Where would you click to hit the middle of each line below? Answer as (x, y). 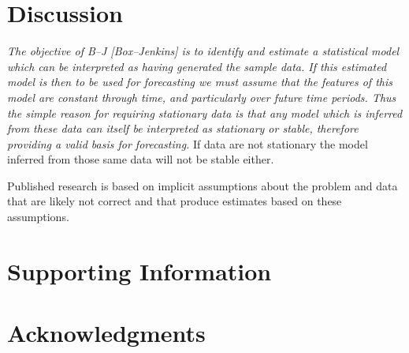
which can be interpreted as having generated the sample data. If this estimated (197, 66)
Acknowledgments (106, 333)
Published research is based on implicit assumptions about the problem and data (203, 185)
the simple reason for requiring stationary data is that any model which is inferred (205, 113)
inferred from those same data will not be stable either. (141, 159)
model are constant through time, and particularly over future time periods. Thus (202, 97)
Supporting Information (139, 270)
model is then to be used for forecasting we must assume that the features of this (200, 82)
